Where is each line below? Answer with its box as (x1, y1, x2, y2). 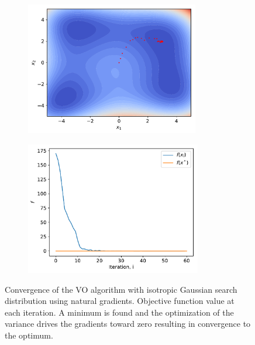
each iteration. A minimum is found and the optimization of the (5, 306, 234, 318)
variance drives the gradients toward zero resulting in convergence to (5, 317, 251, 330)
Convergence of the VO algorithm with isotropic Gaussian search (5, 283, 237, 295)
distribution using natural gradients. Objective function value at (5, 295, 235, 307)
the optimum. (5, 329, 53, 341)
